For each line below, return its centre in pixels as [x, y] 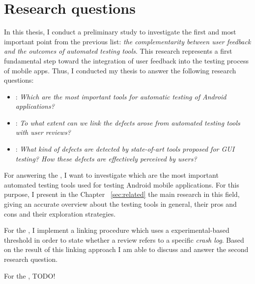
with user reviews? [43, 132]
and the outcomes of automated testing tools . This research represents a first [118, 51]
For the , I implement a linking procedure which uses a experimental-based [117, 230]
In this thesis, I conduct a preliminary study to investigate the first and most [120, 32]
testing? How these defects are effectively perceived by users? [106, 158]
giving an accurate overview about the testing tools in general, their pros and [120, 204]
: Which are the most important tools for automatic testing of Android [121, 96]
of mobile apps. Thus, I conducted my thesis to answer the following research [120, 70]
